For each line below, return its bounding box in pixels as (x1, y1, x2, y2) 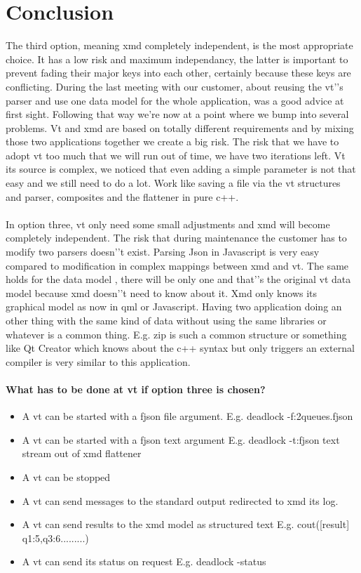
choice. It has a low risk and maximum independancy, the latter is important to (6, 51, 348, 66)
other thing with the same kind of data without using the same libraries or (6, 313, 327, 327)
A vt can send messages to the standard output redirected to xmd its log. (22, 493, 339, 508)
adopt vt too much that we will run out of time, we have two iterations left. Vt (6, 147, 346, 162)
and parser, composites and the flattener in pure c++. (6, 189, 239, 204)
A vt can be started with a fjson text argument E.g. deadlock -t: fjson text (22, 432, 340, 447)
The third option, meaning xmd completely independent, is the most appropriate (6, 38, 353, 53)
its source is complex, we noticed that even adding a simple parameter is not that (6, 162, 356, 176)
